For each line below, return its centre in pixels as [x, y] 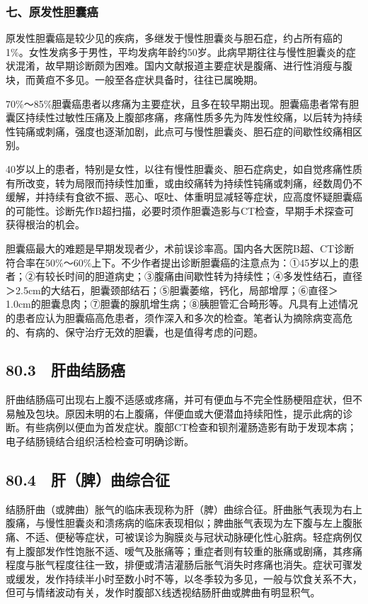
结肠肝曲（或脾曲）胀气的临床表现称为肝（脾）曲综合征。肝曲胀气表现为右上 [184, 509]
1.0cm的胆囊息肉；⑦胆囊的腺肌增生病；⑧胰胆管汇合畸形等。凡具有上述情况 [182, 304]
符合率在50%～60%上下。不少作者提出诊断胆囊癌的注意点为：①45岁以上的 [178, 262]
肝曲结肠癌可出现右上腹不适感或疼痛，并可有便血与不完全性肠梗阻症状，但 [179, 399]
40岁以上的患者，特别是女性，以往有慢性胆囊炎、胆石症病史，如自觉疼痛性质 [184, 168]
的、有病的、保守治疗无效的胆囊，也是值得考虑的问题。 [134, 331]
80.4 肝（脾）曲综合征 [88, 480]
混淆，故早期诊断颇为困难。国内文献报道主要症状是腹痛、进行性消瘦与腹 [184, 66]
